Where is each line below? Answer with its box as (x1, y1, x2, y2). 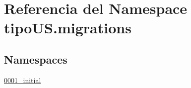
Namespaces (4, 51, 67, 67)
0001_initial (4, 75, 41, 85)
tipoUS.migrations (4, 17, 131, 38)
